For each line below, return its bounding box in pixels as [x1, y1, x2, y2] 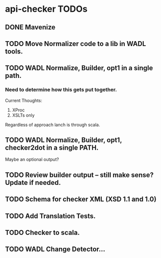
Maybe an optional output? [5, 156, 59, 162]
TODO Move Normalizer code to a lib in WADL [5, 39, 146, 48]
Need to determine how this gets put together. [5, 86, 117, 93]
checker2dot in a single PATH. [5, 144, 99, 152]
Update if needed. [5, 178, 61, 187]
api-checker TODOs [5, 3, 88, 15]
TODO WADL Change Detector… [5, 245, 106, 254]
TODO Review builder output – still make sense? [5, 171, 154, 179]
